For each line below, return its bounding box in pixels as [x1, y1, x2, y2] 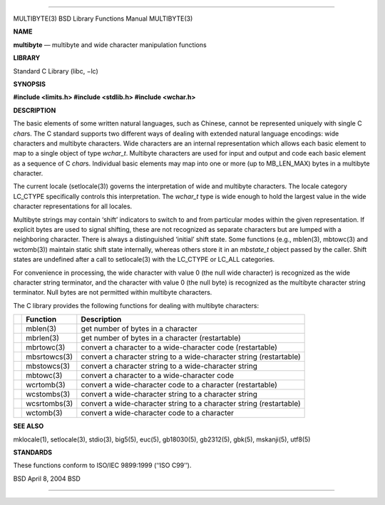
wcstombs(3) [26, 389, 71, 399]
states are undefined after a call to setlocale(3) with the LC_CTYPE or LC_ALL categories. [13, 255, 275, 264]
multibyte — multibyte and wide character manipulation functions [13, 40, 207, 49]
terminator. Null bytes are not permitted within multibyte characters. [13, 288, 212, 297]
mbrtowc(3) [26, 342, 66, 352]
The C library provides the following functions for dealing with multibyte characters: [13, 301, 260, 310]
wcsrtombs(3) [26, 399, 73, 409]
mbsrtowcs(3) [26, 352, 73, 362]
